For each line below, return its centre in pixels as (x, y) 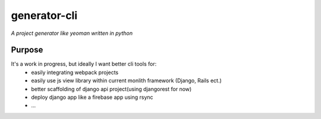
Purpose (27, 50)
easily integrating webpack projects (75, 72)
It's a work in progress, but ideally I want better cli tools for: (84, 64)
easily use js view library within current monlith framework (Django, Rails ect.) (127, 81)
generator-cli (44, 15)
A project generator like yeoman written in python (72, 33)
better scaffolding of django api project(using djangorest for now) (111, 89)
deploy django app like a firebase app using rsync (92, 97)
